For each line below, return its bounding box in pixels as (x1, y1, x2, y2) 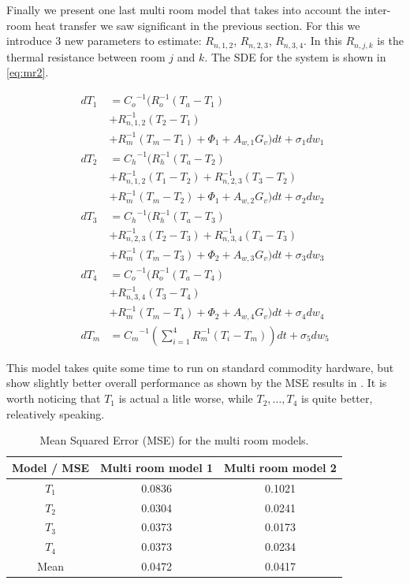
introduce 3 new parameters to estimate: (6, 32, 202, 49)
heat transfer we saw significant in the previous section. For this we (35, 17, 360, 33)
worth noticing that (6, 390, 101, 407)
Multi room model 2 (224, 459, 337, 475)
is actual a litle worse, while (118, 390, 253, 407)
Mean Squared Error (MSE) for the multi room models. (39, 432, 309, 448)
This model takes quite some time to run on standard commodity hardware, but (6, 359, 394, 375)
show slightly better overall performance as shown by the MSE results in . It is (6, 374, 387, 391)
